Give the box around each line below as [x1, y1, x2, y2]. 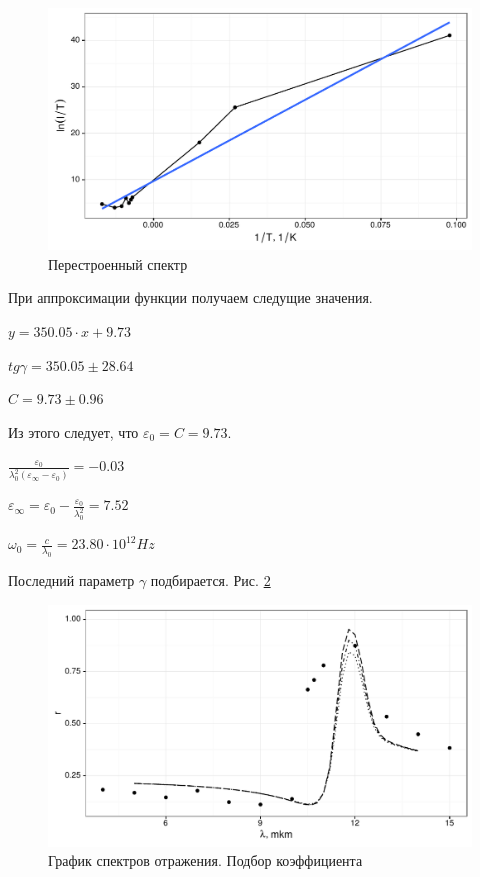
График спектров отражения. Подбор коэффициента [48, 850, 363, 871]
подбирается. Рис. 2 [150, 569, 271, 590]
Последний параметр [8, 569, 135, 590]
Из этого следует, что [8, 421, 139, 442]
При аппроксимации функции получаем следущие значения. [8, 287, 373, 308]
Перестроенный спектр [48, 253, 188, 274]
